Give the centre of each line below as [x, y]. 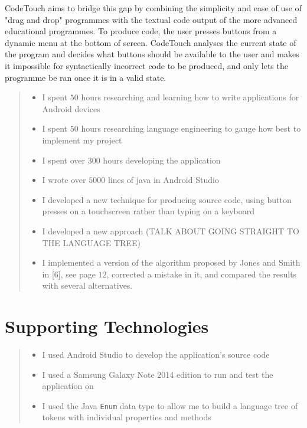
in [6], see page [69, 274]
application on [68, 386]
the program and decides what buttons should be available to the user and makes [152, 54]
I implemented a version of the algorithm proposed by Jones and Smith [171, 262]
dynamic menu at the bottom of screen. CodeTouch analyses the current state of [151, 42]
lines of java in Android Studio [163, 180]
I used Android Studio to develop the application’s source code [156, 354]
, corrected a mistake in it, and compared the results [202, 274]
